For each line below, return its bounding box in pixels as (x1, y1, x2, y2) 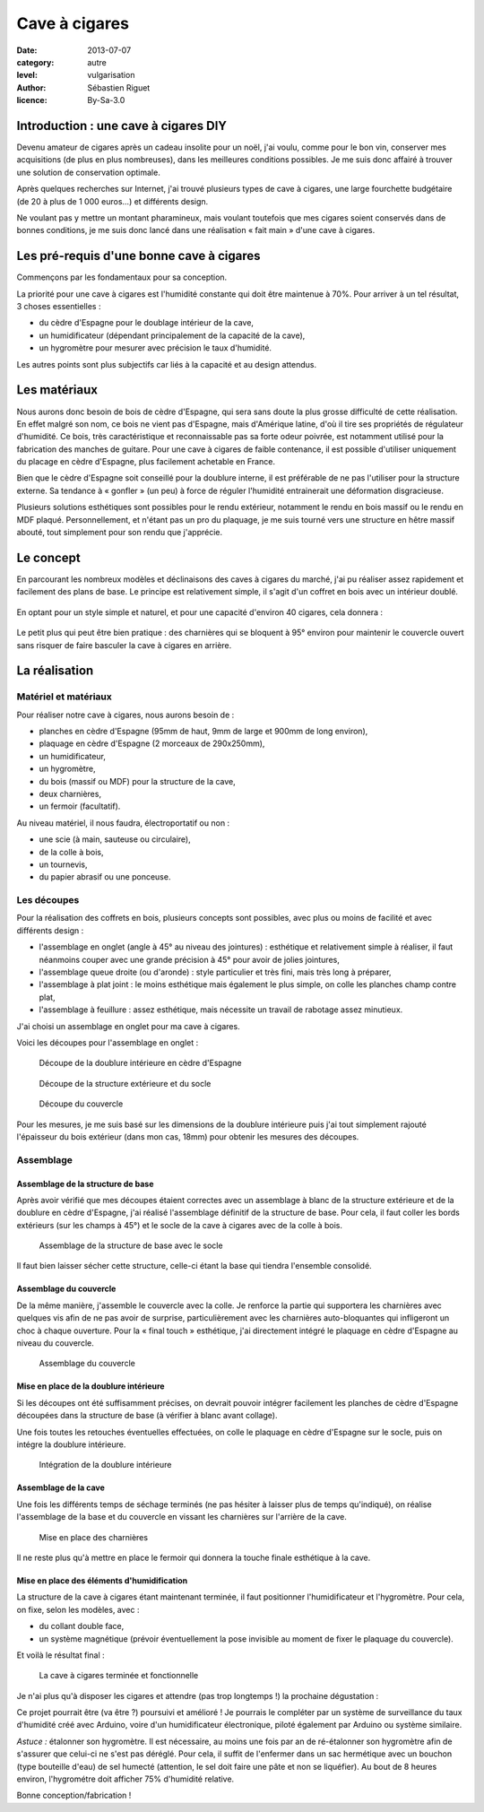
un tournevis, (39, 859, 88, 870)
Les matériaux (16, 382, 99, 398)
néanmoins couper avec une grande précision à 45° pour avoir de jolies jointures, (39, 954, 340, 965)
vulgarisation (87, 70, 135, 81)
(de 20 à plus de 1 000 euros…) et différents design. (16, 195, 209, 206)
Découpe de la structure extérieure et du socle (39, 1078, 212, 1088)
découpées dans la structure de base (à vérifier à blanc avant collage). (16, 1410, 278, 1421)
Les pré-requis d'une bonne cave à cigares (16, 248, 261, 264)
